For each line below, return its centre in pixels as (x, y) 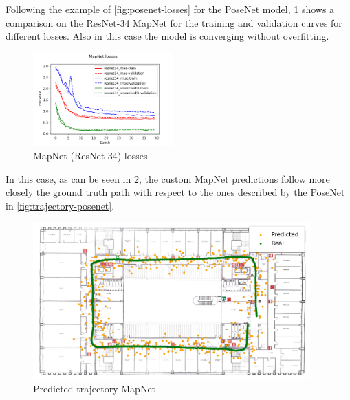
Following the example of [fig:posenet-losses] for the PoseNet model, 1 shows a (170, 9)
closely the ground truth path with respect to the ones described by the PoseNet (175, 192)
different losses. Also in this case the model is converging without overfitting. (167, 36)
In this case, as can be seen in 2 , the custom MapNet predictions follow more (168, 178)
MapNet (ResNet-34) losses (90, 155)
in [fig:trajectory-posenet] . (60, 205)
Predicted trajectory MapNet (95, 389)
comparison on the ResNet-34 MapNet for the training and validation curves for (174, 22)
